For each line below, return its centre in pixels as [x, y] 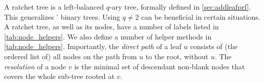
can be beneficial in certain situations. [201, 16]
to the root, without [177, 56]
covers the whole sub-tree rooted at [59, 76]
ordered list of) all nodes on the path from [71, 56]
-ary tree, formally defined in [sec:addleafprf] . [180, 7]
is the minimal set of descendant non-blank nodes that [160, 66]
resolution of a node [35, 66]
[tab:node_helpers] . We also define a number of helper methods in [108, 36]
